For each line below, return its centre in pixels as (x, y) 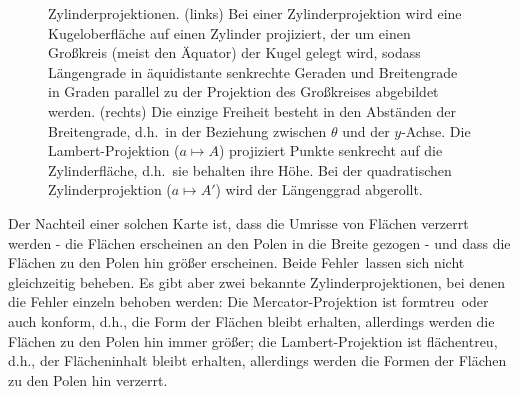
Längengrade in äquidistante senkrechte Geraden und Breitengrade (253, 71)
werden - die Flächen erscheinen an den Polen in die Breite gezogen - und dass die (259, 242)
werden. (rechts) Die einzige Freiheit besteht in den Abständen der (252, 110)
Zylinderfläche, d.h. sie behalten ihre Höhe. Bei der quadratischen (250, 169)
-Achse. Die (436, 130)
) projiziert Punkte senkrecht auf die (330, 150)
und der (366, 130)
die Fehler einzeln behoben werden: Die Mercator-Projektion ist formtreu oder (248, 301)
